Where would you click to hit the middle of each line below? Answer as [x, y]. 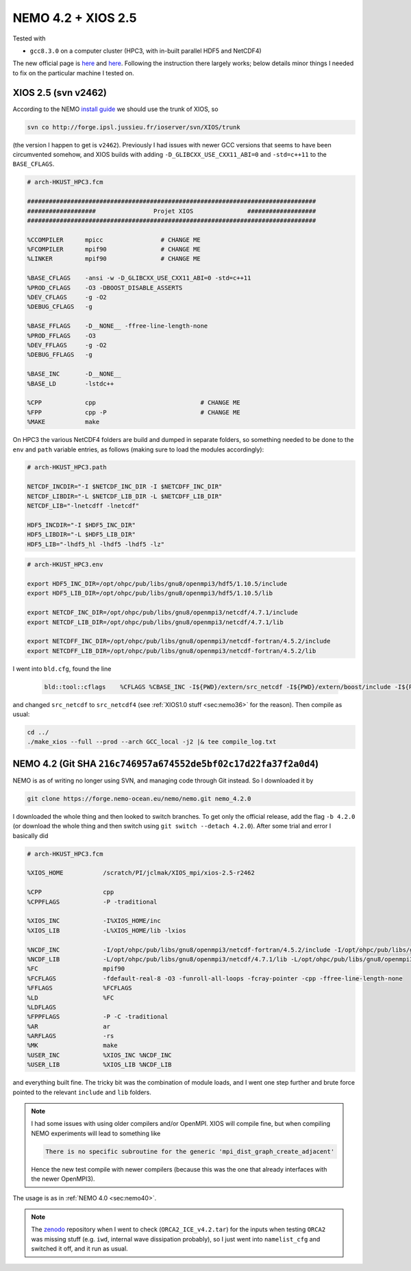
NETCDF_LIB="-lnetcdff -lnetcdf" [83, 506]
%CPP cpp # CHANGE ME [134, 403]
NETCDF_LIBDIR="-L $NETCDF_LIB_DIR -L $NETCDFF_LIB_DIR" [125, 496]
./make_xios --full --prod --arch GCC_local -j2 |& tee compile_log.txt [152, 742]
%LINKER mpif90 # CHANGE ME [114, 259]
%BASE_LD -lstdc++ [71, 383]
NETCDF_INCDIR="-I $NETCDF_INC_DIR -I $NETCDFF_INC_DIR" [125, 487]
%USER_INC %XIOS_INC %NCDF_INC [99, 1055]
